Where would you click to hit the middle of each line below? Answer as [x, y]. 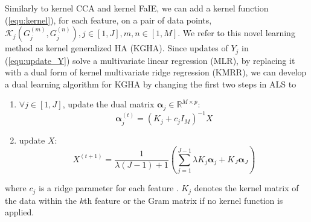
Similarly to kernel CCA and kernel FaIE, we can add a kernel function [137, 8]
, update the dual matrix [108, 104]
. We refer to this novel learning [236, 33]
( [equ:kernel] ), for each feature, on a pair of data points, [108, 20]
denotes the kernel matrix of [246, 188]
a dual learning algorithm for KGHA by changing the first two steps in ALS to [151, 84]
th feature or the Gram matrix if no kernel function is [183, 200]
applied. [20, 212]
